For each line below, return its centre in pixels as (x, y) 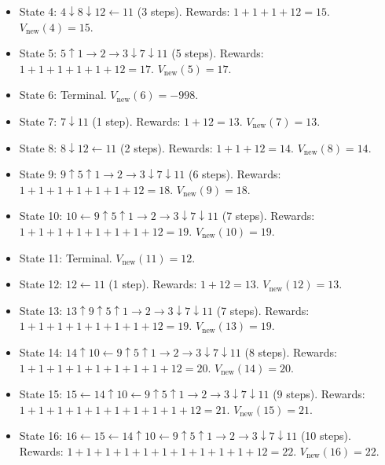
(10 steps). (326, 436)
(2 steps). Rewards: (167, 147)
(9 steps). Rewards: (319, 394)
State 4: (38, 11)
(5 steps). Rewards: (218, 53)
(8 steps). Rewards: (291, 351)
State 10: (41, 216)
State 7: (38, 121)
